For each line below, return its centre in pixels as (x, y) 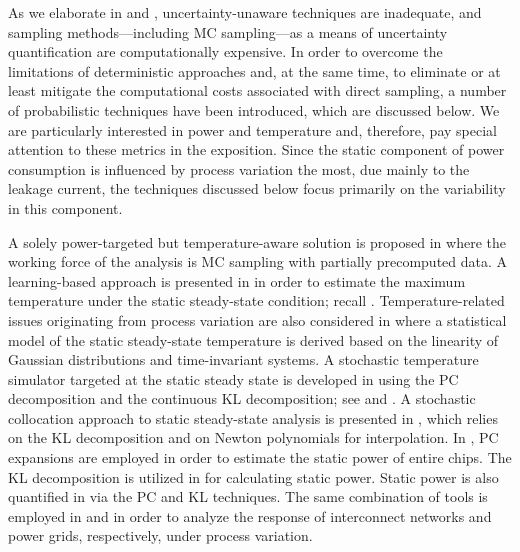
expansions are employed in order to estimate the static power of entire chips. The (260, 457)
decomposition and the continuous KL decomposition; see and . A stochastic (242, 398)
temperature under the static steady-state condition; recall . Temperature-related (256, 300)
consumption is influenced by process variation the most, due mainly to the (239, 168)
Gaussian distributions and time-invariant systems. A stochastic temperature (243, 359)
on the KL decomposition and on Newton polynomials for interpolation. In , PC (253, 437)
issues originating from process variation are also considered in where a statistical (257, 319)
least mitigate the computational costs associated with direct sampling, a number (257, 90)
